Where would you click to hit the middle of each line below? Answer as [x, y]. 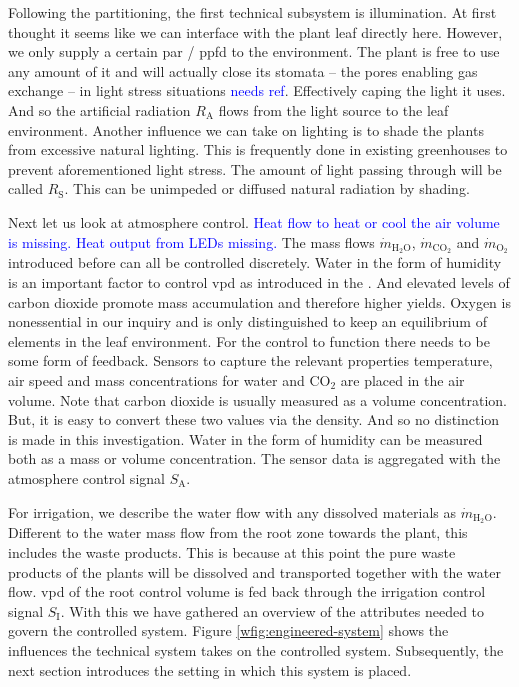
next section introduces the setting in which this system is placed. [210, 669]
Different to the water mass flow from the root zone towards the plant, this [238, 532]
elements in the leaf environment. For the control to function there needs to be [249, 340]
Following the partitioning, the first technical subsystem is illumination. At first [252, 12]
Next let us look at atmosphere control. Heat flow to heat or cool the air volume [254, 221]
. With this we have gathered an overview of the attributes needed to [272, 610]
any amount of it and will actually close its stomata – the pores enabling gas [243, 70]
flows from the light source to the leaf [333, 109]
